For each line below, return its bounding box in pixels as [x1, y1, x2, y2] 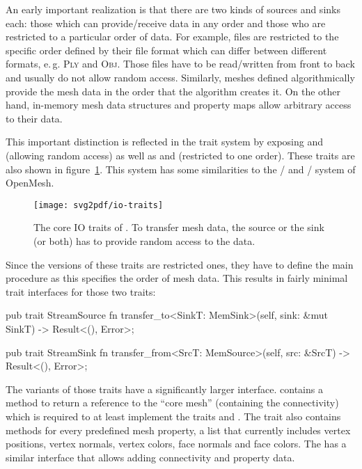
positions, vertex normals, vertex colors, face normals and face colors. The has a [6, 436, 347, 451]
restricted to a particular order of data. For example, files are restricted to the [6, 29, 339, 44]
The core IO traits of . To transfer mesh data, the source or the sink [33, 220, 324, 234]
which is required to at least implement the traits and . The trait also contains [6, 408, 341, 423]
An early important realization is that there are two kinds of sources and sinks [6, 2, 340, 16]
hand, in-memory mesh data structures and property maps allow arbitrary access [6, 97, 352, 112]
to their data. [6, 111, 63, 125]
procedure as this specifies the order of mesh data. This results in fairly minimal [6, 271, 348, 285]
